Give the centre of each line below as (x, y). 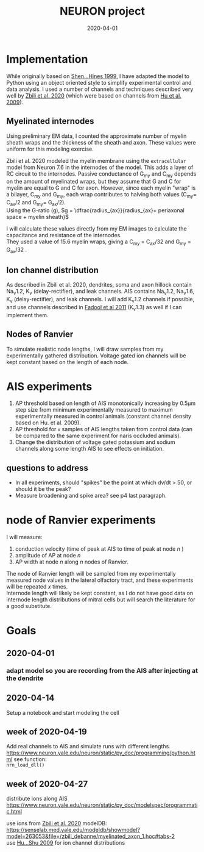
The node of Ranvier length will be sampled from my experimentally (91, 574)
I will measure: (24, 537)
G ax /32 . (17, 250)
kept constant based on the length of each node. (68, 362)
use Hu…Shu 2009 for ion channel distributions (66, 843)
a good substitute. (29, 606)
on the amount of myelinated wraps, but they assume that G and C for (94, 182)
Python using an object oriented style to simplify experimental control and (99, 82)
